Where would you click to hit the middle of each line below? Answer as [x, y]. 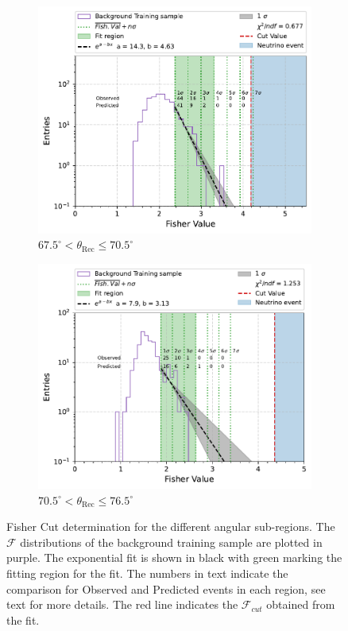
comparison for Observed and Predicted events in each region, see [166, 588]
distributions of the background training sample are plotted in [171, 542]
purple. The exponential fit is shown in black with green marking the [174, 557]
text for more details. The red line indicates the [122, 604]
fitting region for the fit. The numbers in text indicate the [147, 573]
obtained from [301, 604]
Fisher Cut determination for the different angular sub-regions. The [171, 526]
